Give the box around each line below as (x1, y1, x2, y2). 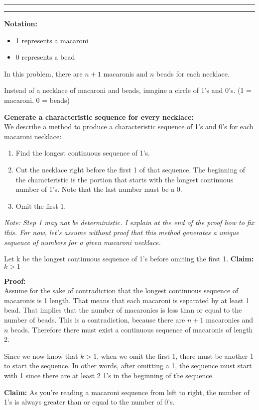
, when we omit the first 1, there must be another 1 (97, 350, 254, 361)
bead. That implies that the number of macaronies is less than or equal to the (4, 305, 242, 315)
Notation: (4, 18, 37, 28)
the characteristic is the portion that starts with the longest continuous (15, 174, 233, 184)
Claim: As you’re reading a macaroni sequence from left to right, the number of (4, 387, 250, 397)
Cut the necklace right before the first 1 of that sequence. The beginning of (15, 164, 246, 174)
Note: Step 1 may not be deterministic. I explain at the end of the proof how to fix (4, 217, 255, 228)
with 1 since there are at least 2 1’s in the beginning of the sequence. (4, 370, 214, 381)
